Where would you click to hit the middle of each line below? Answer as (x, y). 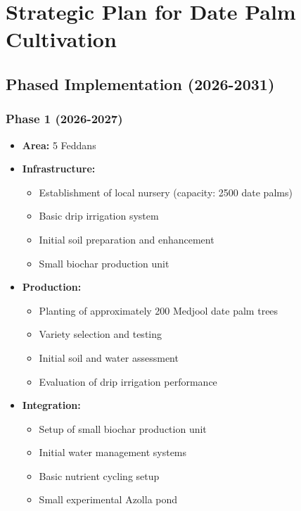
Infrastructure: (59, 169)
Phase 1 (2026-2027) (64, 119)
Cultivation (61, 39)
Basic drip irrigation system (99, 216)
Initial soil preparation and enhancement (127, 239)
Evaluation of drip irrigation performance (128, 381)
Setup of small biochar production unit (123, 428)
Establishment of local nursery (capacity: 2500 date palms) (166, 192)
